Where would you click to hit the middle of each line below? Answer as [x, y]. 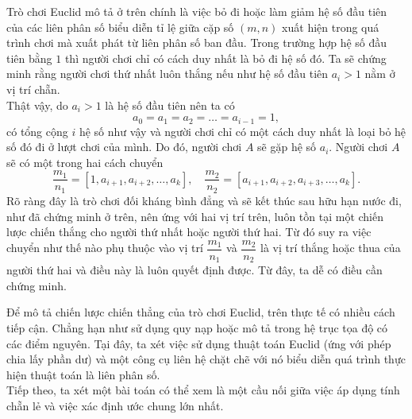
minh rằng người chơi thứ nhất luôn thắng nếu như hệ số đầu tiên [167, 74]
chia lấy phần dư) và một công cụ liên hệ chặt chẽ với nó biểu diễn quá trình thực [206, 359]
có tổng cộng [37, 131]
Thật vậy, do [37, 105]
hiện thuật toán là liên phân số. [83, 374]
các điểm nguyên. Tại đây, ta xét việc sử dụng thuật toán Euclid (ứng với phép [199, 343]
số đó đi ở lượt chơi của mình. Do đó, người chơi [124, 147]
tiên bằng [29, 58]
